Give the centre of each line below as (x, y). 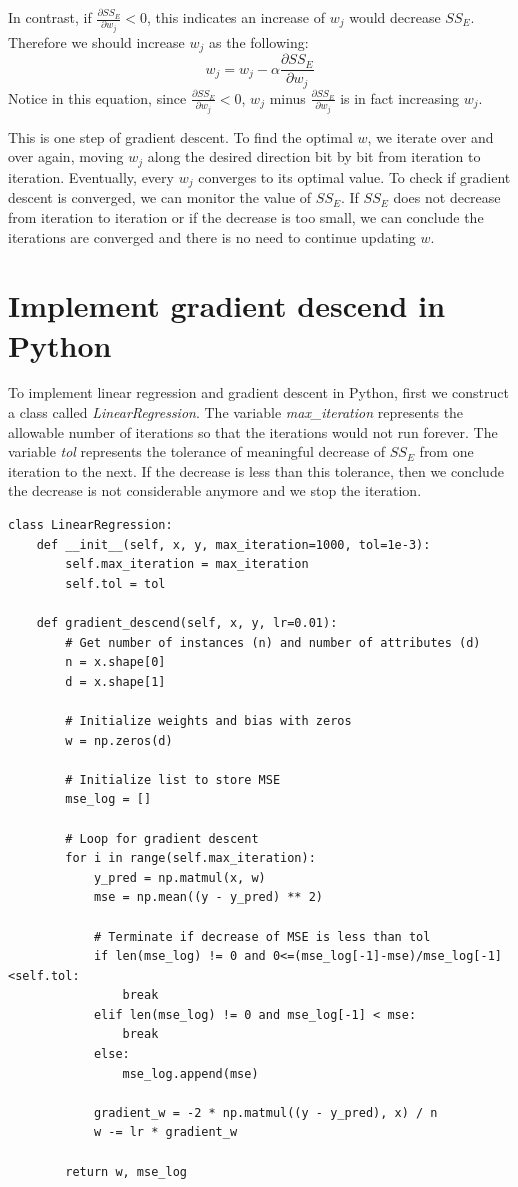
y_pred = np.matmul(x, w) (179, 877)
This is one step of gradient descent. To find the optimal (180, 136)
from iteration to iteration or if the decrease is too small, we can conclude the (246, 216)
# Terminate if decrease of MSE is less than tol (262, 936)
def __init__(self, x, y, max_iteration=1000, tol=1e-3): (233, 544)
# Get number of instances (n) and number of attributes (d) (273, 642)
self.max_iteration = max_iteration (187, 564)
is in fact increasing (399, 97)
